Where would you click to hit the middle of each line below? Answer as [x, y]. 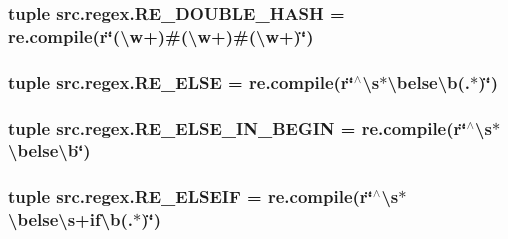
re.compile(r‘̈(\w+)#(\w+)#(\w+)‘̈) [161, 35]
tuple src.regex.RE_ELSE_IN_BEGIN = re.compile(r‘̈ [237, 127]
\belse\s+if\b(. [71, 219]
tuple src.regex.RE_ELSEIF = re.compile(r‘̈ [190, 196]
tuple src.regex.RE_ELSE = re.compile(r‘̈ [181, 81]
